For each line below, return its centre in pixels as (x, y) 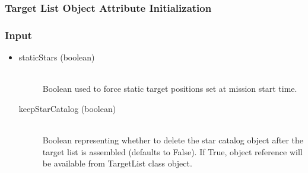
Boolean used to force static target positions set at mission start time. (170, 89)
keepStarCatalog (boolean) (67, 108)
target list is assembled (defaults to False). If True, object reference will (172, 151)
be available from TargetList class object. (117, 163)
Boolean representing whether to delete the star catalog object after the (173, 140)
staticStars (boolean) (57, 57)
